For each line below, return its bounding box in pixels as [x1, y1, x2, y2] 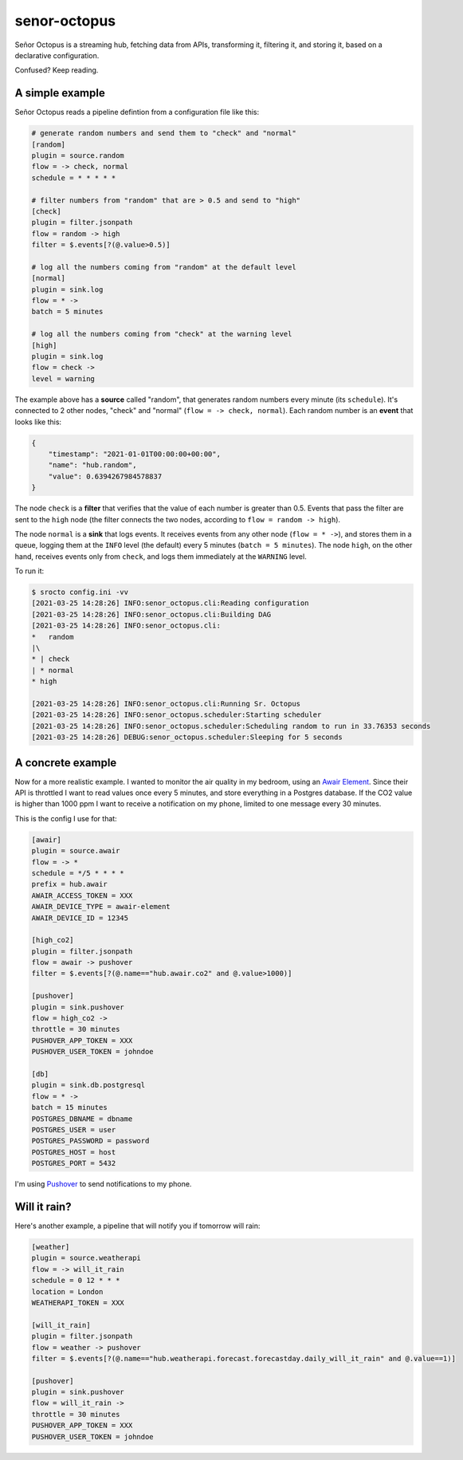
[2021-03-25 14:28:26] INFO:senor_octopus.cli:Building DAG [31, 610, 272, 619]
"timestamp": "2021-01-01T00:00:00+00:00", [48, 449, 221, 458]
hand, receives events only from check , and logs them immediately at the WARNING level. [14, 551, 307, 561]
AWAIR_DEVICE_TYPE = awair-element [31, 902, 171, 911]
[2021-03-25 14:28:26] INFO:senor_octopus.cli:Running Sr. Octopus [31, 699, 301, 708]
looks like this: [14, 417, 62, 427]
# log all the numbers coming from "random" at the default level [31, 262, 296, 271]
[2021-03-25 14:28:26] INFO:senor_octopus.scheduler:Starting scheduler [31, 710, 322, 719]
